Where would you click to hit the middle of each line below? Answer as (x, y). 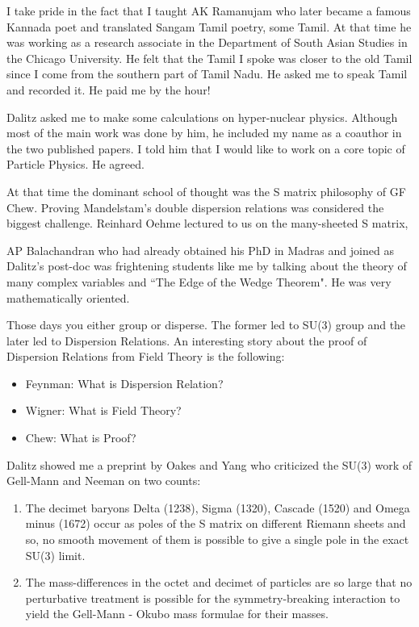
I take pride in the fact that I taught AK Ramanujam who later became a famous (209, 10)
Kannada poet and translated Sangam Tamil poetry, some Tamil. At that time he (209, 26)
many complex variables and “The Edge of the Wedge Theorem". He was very (199, 281)
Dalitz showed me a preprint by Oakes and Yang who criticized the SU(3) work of (209, 464)
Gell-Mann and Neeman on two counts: (104, 481)
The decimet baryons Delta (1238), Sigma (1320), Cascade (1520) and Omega (218, 507)
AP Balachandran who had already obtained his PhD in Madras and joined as (200, 250)
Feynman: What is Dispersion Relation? (124, 383)
